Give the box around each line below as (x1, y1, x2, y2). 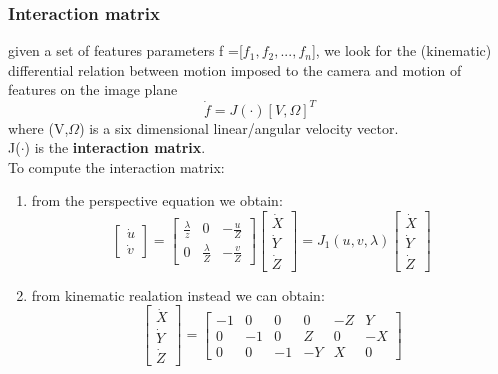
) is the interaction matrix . (24, 137, 206, 158)
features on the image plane (8, 79, 178, 100)
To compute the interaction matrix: (8, 156, 225, 177)
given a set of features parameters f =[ (8, 40, 243, 61)
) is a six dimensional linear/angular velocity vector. (79, 117, 399, 138)
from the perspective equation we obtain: (31, 190, 283, 211)
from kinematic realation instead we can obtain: (31, 284, 325, 305)
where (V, (8, 117, 69, 138)
